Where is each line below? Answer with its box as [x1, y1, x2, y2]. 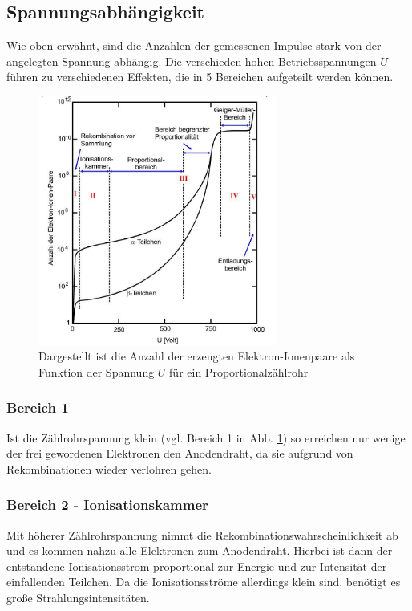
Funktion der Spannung [38, 363, 155, 380]
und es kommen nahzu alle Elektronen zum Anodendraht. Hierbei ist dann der [6, 542, 393, 559]
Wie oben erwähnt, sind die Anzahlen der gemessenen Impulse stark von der [6, 37, 382, 54]
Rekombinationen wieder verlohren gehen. [6, 460, 212, 477]
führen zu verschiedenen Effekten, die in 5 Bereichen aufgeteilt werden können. [6, 68, 394, 85]
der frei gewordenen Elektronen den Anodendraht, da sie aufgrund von [6, 445, 353, 462]
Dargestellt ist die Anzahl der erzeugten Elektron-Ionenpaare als [38, 348, 355, 365]
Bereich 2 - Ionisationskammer [6, 495, 208, 515]
